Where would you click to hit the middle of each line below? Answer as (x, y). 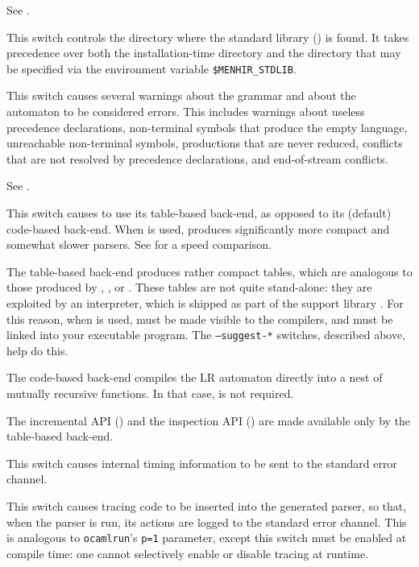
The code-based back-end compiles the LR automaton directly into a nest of (195, 377)
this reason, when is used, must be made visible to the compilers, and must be (200, 319)
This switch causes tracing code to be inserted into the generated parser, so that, (207, 505)
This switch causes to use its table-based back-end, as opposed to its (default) (199, 213)
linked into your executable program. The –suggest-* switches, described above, (206, 335)
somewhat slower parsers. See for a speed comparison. (139, 244)
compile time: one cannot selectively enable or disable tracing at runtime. (188, 553)
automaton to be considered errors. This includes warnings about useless (186, 112)
